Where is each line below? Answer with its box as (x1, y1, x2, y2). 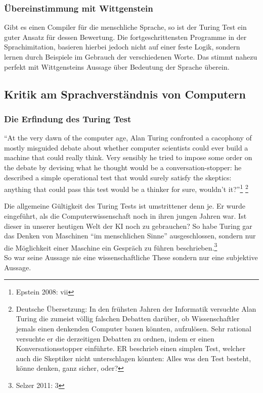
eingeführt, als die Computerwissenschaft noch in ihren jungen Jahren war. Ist (4, 211, 247, 221)
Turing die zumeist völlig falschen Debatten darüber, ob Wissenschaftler (16, 313, 240, 324)
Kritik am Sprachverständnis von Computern (4, 86, 246, 102)
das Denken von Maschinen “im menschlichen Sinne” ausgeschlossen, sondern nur (4, 230, 256, 241)
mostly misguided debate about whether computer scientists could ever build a (4, 142, 248, 153)
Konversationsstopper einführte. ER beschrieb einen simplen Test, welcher (16, 343, 246, 354)
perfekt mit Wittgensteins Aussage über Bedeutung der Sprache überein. (4, 61, 230, 72)
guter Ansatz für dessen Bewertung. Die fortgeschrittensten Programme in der (4, 31, 247, 42)
